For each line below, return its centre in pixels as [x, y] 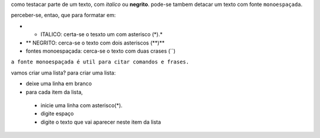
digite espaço [57, 114]
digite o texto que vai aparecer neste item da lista [101, 122]
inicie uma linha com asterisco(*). [81, 105]
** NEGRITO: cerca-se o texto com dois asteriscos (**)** [95, 43]
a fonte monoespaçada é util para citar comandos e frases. [100, 62]
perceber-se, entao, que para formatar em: [63, 15]
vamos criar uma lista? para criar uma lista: [63, 73]
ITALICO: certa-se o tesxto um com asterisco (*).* [102, 34]
